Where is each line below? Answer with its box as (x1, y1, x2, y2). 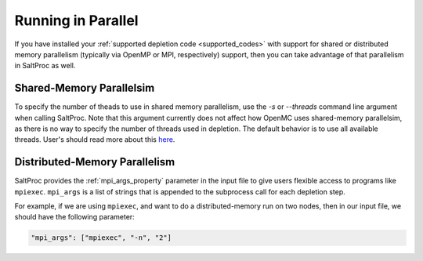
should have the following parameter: (14, 212, 135, 222)
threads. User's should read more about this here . (14, 135, 175, 144)
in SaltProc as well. (14, 61, 76, 71)
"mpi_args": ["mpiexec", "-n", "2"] (31, 234, 172, 242)
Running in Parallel (14, 12, 139, 29)
